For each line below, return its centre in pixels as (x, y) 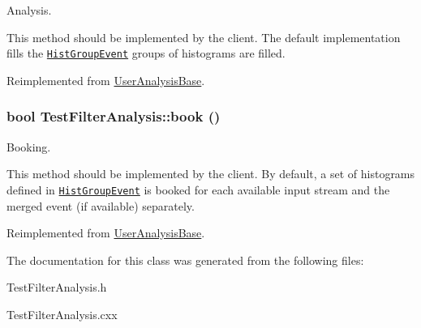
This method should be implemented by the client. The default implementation (204, 37)
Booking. (29, 146)
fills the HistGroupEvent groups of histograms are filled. (146, 53)
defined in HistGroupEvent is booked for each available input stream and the (198, 189)
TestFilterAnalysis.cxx (62, 314)
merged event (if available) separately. (101, 205)
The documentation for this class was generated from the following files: (185, 260)
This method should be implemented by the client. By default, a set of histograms (211, 174)
